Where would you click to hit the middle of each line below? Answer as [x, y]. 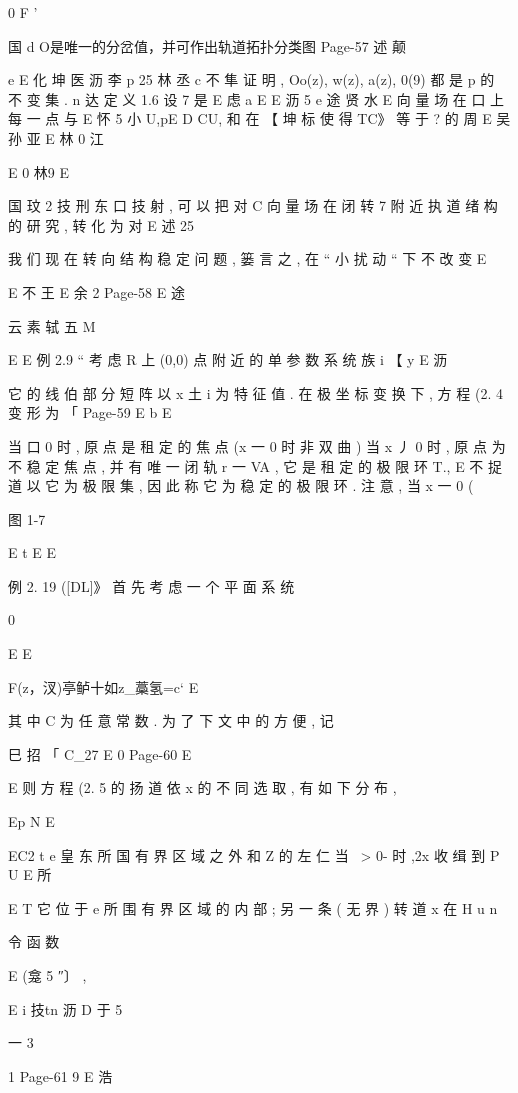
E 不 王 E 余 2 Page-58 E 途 [96, 291]
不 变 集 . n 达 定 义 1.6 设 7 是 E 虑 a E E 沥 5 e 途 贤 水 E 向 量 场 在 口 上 [256, 98]
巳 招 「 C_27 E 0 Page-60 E [100, 753]
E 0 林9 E [39, 171]
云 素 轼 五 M [52, 325]
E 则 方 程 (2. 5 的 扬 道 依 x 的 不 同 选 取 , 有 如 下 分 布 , [202, 787]
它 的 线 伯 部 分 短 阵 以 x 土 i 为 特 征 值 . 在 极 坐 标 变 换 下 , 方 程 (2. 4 [255, 392]
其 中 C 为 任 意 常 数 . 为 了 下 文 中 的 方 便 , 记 [171, 720]
